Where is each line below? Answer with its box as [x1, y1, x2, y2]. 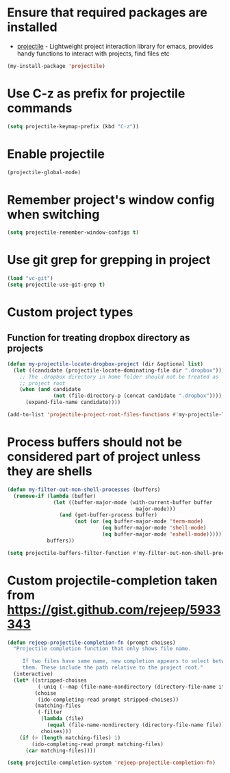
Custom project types [7, 305, 133, 320]
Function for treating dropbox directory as [7, 331, 190, 344]
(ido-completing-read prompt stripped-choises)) [37, 696, 179, 703]
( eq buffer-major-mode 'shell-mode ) [101, 525, 207, 532]
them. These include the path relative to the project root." [22, 664, 204, 671]
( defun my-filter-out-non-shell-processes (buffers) [7, 486, 161, 493]
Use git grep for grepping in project [7, 252, 211, 268]
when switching [7, 206, 100, 222]
